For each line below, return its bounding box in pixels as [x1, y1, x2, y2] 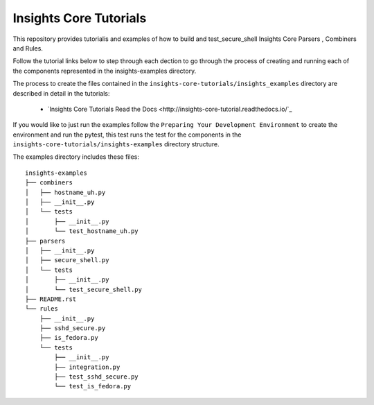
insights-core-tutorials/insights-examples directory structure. [12, 140, 220, 148]
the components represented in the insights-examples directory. [12, 67, 197, 75]
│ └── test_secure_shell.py [25, 285, 142, 293]
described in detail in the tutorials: [12, 89, 110, 97]
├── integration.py [54, 363, 121, 371]
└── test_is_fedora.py [54, 382, 132, 390]
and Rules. [12, 44, 43, 52]
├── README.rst [25, 295, 77, 303]
